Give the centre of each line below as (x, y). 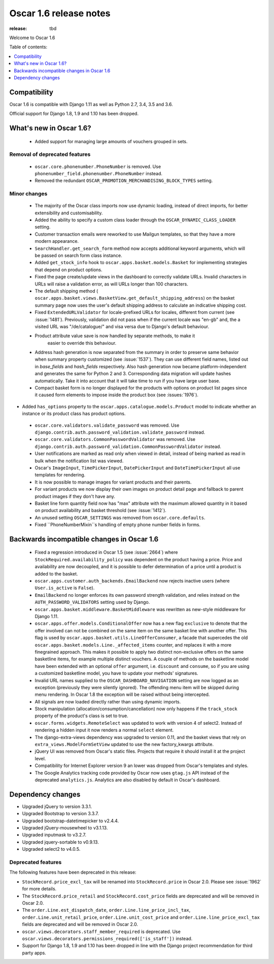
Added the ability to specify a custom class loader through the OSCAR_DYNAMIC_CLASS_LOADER (135, 220)
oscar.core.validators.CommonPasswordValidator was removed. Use (115, 439)
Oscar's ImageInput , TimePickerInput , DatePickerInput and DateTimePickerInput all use (138, 468)
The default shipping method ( (66, 291)
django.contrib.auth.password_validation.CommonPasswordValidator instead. (128, 446)
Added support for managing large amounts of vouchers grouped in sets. (111, 141)
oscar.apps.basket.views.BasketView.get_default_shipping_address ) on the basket (135, 298)
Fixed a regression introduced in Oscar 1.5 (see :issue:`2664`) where (106, 552)
